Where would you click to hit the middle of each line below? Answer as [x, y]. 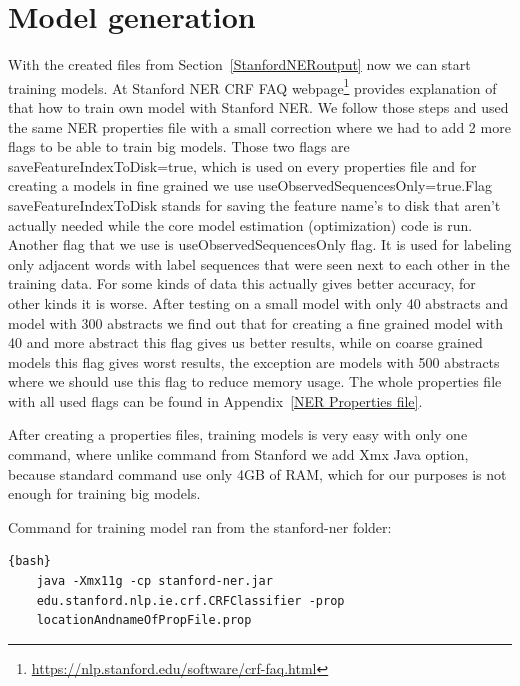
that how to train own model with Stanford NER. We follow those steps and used [258, 106]
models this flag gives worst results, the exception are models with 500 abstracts [254, 361]
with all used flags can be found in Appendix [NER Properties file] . [215, 400]
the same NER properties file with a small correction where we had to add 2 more [259, 126]
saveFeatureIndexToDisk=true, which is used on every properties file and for [242, 165]
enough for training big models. [104, 493]
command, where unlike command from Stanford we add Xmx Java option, [238, 454]
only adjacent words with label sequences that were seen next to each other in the [259, 263]
